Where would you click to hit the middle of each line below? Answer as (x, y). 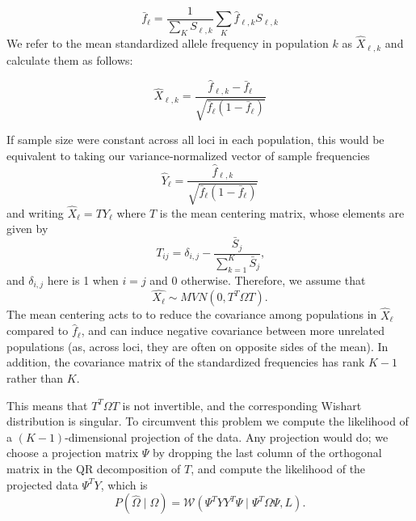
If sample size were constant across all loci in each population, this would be (195, 140)
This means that (47, 405)
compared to (38, 330)
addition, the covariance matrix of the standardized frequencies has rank (186, 362)
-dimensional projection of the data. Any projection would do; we (227, 436)
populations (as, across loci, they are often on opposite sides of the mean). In (197, 346)
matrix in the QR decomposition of (94, 468)
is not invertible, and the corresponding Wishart (242, 405)
